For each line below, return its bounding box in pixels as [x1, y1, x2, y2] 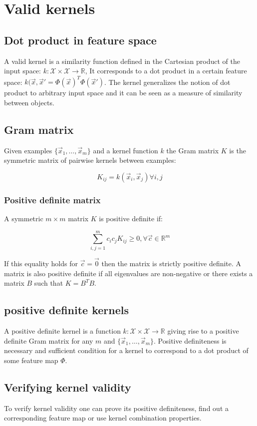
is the [229, 145, 246, 155]
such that [34, 278, 63, 288]
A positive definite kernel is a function [4, 325, 121, 336]
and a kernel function [93, 145, 158, 155]
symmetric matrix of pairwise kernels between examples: [4, 155, 176, 165]
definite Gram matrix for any [4, 335, 93, 346]
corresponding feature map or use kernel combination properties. [4, 413, 202, 423]
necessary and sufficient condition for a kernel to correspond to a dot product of [4, 345, 249, 356]
